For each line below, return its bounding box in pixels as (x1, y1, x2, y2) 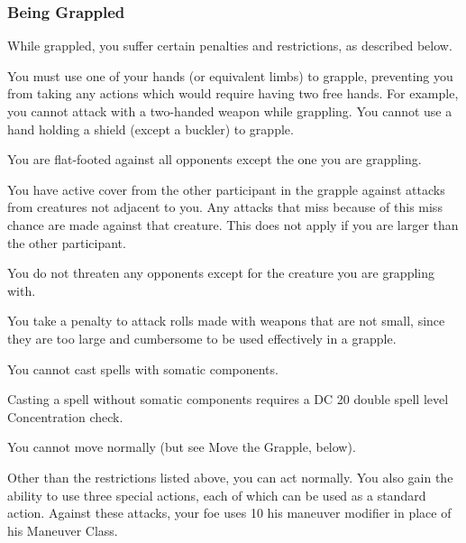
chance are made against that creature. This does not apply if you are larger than (7, 215, 459, 234)
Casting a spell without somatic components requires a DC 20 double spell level (7, 390, 449, 409)
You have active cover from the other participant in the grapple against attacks (7, 179, 445, 198)
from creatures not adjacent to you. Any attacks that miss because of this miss (7, 198, 443, 216)
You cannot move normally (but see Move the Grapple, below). (7, 437, 356, 456)
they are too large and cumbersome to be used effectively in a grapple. (7, 328, 397, 347)
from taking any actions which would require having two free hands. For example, (7, 84, 459, 103)
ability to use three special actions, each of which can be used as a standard (7, 485, 426, 504)
